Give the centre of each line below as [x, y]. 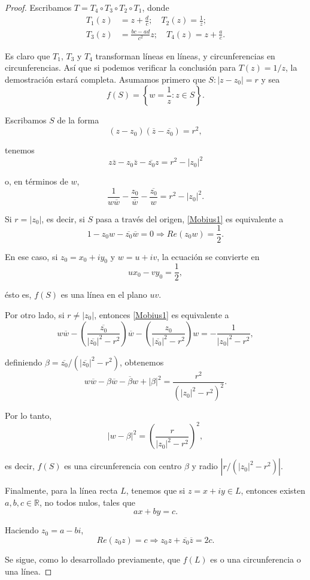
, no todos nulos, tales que [88, 502]
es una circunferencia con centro [123, 466]
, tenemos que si [156, 490]
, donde [156, 7]
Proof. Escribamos [38, 7]
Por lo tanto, [28, 416]
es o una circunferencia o [256, 559]
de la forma [78, 120]
